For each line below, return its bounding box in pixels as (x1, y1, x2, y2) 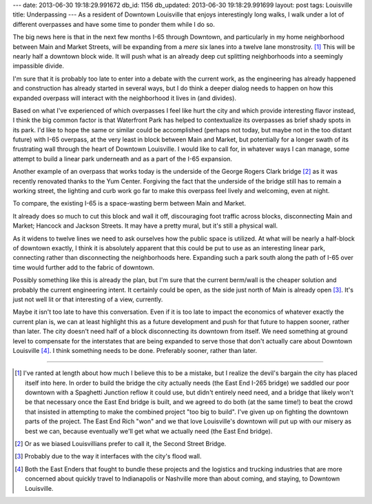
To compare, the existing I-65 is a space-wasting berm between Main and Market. (12, 199, 246, 208)
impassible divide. (12, 62, 65, 70)
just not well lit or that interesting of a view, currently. (12, 295, 163, 303)
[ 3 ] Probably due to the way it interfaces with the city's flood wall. (14, 452, 202, 461)
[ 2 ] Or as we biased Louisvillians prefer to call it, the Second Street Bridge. (14, 440, 227, 448)
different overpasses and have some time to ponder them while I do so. (12, 20, 215, 28)
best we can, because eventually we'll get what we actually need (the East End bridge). (25, 427, 273, 435)
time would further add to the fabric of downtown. (12, 263, 155, 272)
